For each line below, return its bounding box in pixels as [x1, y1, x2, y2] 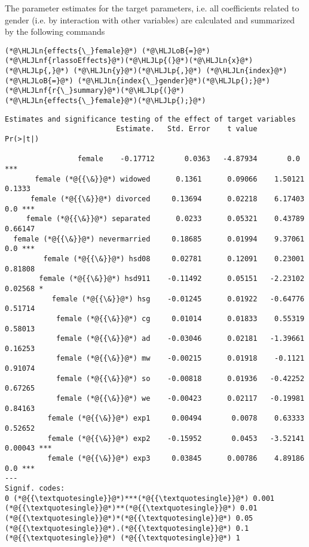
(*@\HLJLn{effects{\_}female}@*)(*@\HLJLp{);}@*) [5, 96, 206, 105]
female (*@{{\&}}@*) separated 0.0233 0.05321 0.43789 [26, 214, 305, 223]
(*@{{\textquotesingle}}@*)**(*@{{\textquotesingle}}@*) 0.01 [5, 504, 258, 513]
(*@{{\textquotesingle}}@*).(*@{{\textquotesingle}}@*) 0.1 [5, 524, 249, 533]
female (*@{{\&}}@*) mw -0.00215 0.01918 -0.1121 [56, 354, 305, 363]
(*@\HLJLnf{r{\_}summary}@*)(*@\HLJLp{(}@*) [5, 86, 185, 95]
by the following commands [5, 25, 105, 38]
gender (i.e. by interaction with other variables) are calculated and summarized [5, 13, 295, 26]
